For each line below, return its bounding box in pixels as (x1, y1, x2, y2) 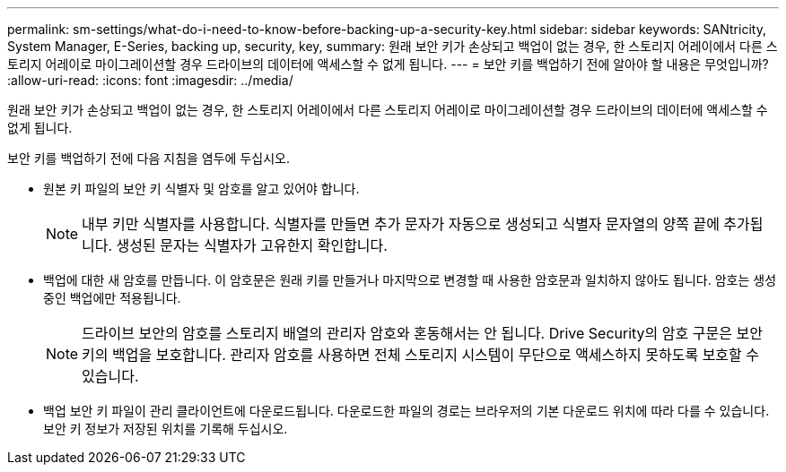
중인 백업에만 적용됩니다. (43, 290, 181, 305)
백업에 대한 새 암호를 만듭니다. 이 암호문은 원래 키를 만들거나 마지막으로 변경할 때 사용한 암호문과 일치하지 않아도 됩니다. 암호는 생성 (43, 272, 777, 287)
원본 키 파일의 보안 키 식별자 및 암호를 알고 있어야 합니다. (43, 181, 360, 196)
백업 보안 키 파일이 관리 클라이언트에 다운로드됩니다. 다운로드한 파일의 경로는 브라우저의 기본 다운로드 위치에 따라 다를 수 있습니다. (43, 403, 770, 418)
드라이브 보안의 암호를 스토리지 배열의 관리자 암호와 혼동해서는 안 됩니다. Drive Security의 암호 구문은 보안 (82, 324, 763, 342)
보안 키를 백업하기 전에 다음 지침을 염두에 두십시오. (7, 150, 290, 166)
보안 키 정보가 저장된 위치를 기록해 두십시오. (43, 421, 288, 436)
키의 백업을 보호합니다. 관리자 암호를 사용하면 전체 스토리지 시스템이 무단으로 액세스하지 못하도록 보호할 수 (82, 346, 760, 364)
